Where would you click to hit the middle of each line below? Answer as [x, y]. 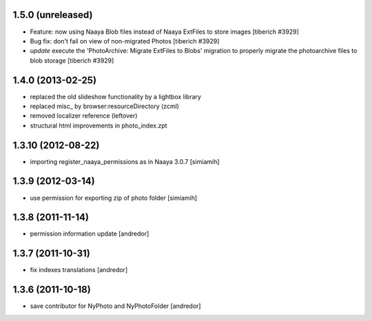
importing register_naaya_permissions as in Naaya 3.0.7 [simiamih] [125, 161]
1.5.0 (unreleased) [53, 15]
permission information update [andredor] [90, 234]
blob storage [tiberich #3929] [72, 60]
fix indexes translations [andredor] [79, 270]
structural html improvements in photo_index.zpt [99, 125]
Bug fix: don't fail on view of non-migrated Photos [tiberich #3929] [125, 41]
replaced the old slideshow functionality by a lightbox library [115, 96]
